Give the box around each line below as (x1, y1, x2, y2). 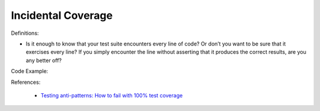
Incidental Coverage (11, 9, 113, 22)
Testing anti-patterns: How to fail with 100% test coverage (40, 92, 183, 99)
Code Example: (11, 68, 49, 75)
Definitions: (11, 30, 39, 37)
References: (11, 79, 41, 86)
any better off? (25, 57, 62, 64)
